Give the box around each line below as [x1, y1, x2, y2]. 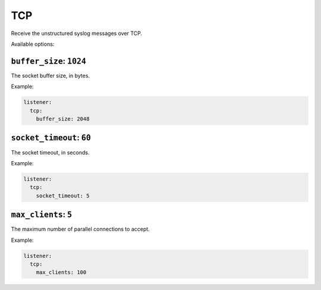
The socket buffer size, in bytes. [11, 72, 90, 79]
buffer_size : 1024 [11, 56, 86, 66]
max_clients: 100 [36, 269, 87, 276]
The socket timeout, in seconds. [11, 149, 90, 156]
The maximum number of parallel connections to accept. [11, 226, 150, 233]
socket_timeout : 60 [11, 133, 92, 143]
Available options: [11, 40, 55, 48]
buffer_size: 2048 [36, 116, 90, 122]
